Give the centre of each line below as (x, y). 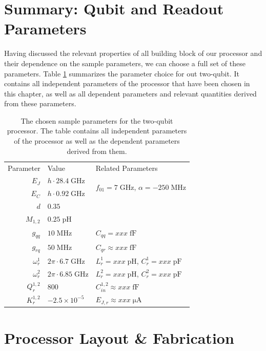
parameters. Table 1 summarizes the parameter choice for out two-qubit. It (122, 73)
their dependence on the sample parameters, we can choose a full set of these (125, 63)
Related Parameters (127, 168)
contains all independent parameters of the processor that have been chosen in (127, 83)
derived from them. (97, 151)
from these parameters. (40, 103)
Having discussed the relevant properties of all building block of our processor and (133, 53)
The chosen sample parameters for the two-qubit (97, 120)
